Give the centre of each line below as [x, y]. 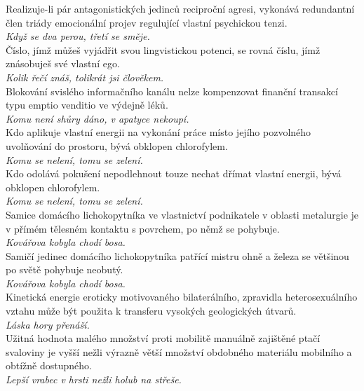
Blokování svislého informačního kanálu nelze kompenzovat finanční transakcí [172, 91]
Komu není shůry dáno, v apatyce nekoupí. [97, 118]
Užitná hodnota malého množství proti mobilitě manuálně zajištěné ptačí [163, 338]
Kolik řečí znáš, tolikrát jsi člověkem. [85, 77]
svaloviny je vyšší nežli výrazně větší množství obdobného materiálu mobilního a [179, 351]
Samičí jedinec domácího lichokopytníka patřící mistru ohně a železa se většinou [177, 255]
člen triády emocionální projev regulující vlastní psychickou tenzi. [147, 22]
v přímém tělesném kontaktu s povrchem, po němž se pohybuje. [143, 228]
